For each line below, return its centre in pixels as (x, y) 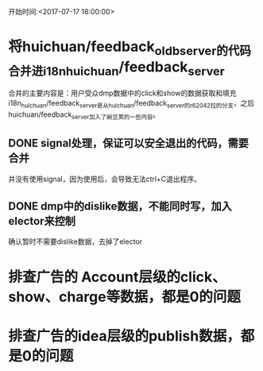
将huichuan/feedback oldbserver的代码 (130, 48)
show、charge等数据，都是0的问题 (124, 297)
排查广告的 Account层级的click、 (117, 277)
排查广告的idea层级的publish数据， (124, 336)
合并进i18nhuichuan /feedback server (116, 68)
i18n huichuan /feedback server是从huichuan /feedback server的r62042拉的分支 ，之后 (131, 104)
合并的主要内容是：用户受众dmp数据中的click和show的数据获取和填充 (122, 93)
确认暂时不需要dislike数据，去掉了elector (75, 242)
